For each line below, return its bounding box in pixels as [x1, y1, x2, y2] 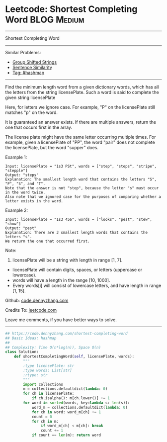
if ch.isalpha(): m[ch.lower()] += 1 [31, 396, 110, 401]
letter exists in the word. [5, 198, 64, 203]
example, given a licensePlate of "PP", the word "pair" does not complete [5, 139, 155, 145]
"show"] [5, 221, 21, 226]
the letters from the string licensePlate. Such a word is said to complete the [5, 89, 159, 95]
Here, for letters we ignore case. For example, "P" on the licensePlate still [5, 104, 156, 110]
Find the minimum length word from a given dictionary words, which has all [5, 84, 159, 90]
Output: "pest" [5, 225, 37, 231]
